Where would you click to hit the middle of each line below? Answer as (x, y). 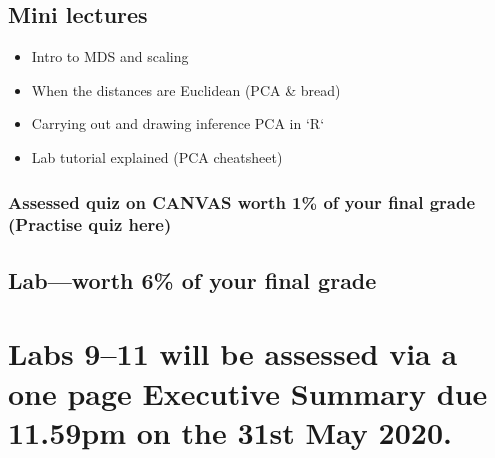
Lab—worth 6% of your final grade (192, 279)
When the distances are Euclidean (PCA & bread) (186, 89)
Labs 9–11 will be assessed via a (233, 353)
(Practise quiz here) (90, 224)
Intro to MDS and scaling (110, 56)
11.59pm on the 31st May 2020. (230, 431)
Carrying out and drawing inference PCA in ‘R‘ (178, 123)
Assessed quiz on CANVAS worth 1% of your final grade (242, 201)
